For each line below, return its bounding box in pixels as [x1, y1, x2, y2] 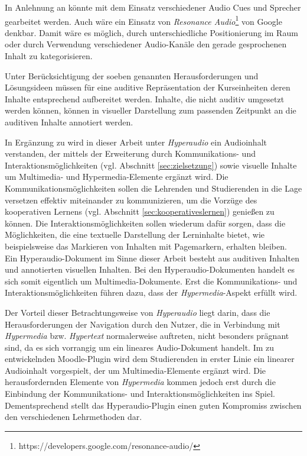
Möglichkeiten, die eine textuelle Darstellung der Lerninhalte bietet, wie [5, 228, 265, 241]
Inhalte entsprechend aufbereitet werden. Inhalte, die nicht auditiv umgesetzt [5, 92, 285, 105]
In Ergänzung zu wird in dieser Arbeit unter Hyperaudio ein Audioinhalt [5, 135, 267, 148]
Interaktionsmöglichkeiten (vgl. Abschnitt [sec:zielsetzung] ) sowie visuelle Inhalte [5, 159, 297, 171]
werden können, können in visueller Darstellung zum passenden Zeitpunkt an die [5, 104, 296, 117]
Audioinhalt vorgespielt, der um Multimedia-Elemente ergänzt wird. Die [5, 364, 266, 376]
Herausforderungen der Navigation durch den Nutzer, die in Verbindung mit [5, 318, 280, 330]
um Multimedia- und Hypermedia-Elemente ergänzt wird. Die [5, 170, 228, 183]
